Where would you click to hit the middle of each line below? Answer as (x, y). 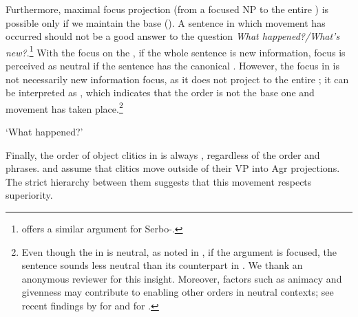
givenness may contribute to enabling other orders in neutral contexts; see (178, 292)
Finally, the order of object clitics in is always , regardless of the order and (163, 154)
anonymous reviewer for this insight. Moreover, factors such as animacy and (182, 278)
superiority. (29, 195)
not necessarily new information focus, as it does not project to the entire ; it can (177, 79)
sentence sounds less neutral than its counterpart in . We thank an (162, 265)
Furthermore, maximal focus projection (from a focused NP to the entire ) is (167, 9)
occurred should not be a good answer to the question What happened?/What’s (173, 36)
